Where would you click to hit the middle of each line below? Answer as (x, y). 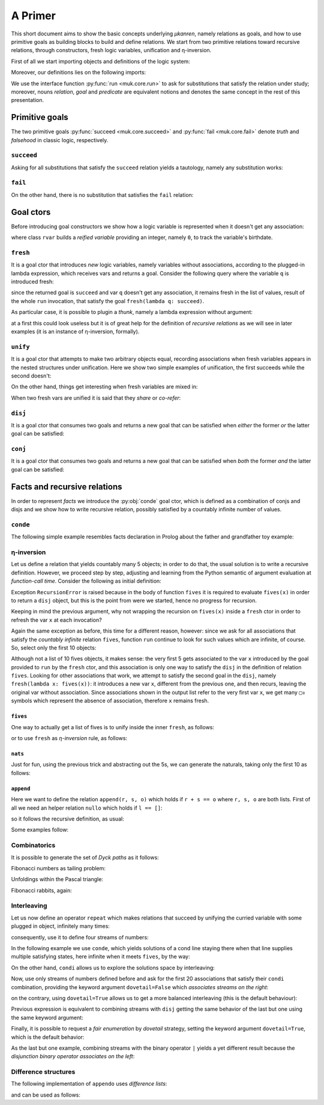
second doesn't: (31, 376)
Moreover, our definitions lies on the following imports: (79, 73)
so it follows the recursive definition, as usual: (67, 819)
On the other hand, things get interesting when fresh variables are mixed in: (104, 387)
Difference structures (43, 1072)
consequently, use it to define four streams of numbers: (80, 937)
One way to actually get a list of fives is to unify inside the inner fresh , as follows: (113, 727)
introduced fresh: (32, 282)
